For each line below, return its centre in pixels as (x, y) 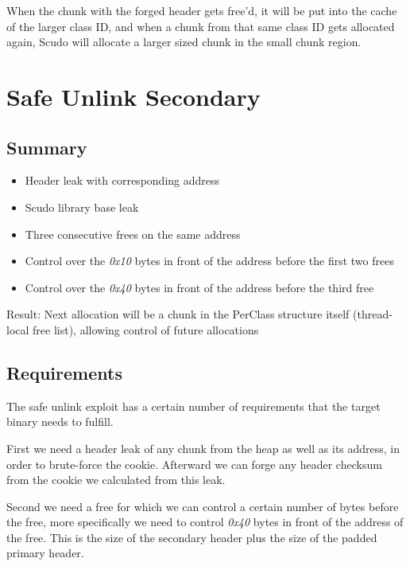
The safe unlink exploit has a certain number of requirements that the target (193, 406)
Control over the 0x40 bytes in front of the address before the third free (199, 287)
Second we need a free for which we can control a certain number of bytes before (203, 506)
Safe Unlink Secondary (133, 96)
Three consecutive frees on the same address (133, 234)
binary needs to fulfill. (60, 422)
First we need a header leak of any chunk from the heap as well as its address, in (203, 448)
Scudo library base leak (82, 207)
